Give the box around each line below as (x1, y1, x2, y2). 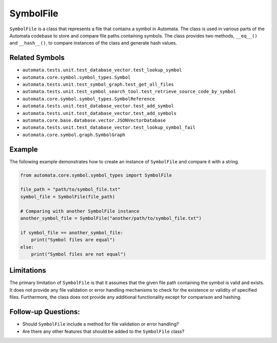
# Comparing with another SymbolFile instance (20, 208, 140, 214)
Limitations (9, 266, 46, 275)
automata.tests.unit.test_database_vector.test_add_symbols (22, 110, 177, 116)
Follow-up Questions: (9, 308, 81, 316)
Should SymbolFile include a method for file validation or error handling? (22, 321, 179, 327)
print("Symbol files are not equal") (31, 251, 126, 257)
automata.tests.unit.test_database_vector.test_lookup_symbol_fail (22, 125, 196, 130)
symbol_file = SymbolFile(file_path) (20, 194, 115, 200)
